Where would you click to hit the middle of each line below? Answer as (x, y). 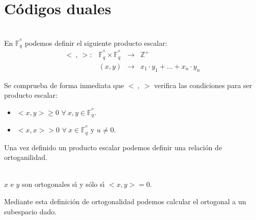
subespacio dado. (31, 211)
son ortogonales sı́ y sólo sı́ (63, 184)
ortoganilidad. (26, 157)
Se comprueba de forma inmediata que (64, 85)
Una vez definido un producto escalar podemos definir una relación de (113, 147)
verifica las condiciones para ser (203, 85)
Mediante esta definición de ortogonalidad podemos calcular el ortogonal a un (125, 201)
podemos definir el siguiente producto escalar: (96, 43)
